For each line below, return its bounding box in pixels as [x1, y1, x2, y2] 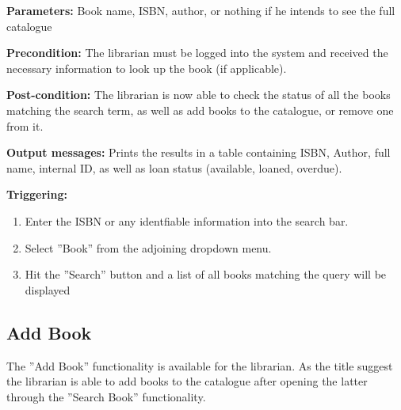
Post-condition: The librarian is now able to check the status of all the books [6, 86, 391, 103]
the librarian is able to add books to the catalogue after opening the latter [6, 373, 368, 389]
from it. [6, 117, 44, 134]
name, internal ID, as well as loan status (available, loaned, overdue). [6, 159, 342, 176]
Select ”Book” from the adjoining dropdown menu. [25, 239, 272, 256]
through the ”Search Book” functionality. [6, 388, 206, 404]
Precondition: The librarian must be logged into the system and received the [6, 44, 388, 61]
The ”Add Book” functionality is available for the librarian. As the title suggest [6, 357, 393, 374]
